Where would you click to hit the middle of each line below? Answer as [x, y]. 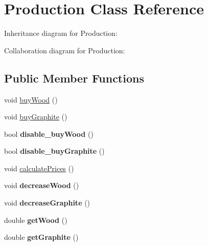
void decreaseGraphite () [47, 203]
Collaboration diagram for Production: [65, 50]
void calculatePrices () [39, 168]
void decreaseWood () [42, 185]
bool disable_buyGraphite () [54, 151]
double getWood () [36, 220]
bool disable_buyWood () [49, 134]
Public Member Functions [74, 78]
